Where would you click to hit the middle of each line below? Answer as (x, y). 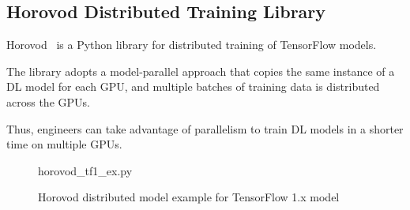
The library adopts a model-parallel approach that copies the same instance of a (201, 71)
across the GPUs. (48, 101)
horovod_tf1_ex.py (85, 170)
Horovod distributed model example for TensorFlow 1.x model (189, 197)
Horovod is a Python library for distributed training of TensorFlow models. (192, 45)
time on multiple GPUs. (64, 144)
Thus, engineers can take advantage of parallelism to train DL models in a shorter (205, 128)
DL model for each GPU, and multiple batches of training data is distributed (193, 86)
